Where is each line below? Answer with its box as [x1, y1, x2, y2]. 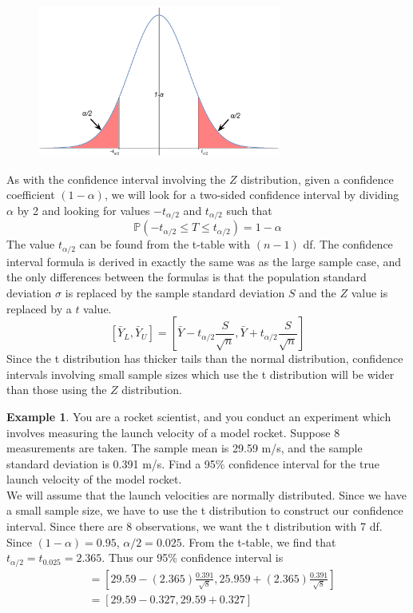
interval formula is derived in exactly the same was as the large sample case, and [6, 253, 402, 269]
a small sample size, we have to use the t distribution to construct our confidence [6, 502, 403, 519]
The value [6, 236, 55, 253]
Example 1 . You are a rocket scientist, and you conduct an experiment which [6, 408, 391, 424]
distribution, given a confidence [240, 170, 394, 187]
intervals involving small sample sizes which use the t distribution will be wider [6, 365, 395, 382]
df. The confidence [303, 236, 393, 253]
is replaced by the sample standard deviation [65, 284, 285, 301]
